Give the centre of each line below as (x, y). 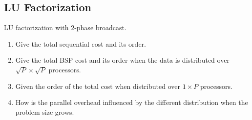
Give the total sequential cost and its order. (81, 43)
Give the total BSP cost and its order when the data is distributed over (122, 60)
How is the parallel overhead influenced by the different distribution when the (132, 102)
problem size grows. (45, 111)
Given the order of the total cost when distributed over (98, 86)
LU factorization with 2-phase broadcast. (65, 27)
